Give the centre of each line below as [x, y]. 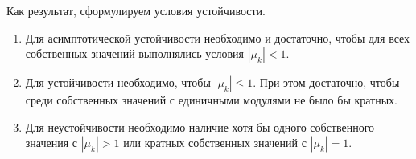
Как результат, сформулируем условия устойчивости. [136, 10]
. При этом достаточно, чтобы [326, 82]
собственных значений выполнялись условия [135, 53]
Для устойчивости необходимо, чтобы [118, 82]
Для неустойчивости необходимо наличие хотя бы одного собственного [200, 126]
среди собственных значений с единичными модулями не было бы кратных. [212, 100]
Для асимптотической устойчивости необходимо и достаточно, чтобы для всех [218, 37]
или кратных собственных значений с [215, 143]
